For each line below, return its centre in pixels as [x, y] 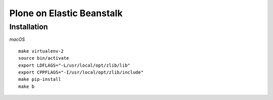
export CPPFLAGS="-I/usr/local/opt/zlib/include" [81, 72]
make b [27, 86]
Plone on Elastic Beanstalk [66, 13]
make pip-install [40, 79]
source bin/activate [44, 58]
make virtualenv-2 [41, 51]
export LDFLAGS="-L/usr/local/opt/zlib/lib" [75, 65]
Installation [29, 27]
